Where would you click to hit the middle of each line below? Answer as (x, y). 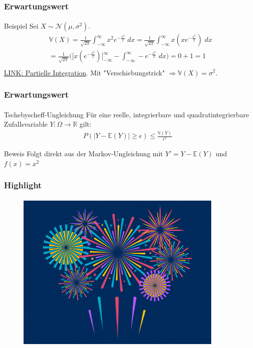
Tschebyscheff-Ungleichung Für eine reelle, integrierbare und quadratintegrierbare (126, 114)
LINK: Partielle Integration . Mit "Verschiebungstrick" (84, 72)
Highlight (23, 185)
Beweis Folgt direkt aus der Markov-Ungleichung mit (84, 154)
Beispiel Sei (21, 26)
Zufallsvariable (26, 124)
